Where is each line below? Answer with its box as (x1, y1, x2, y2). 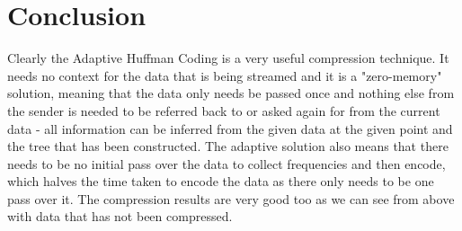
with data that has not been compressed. (7, 207, 233, 226)
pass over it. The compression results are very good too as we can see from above (7, 189, 455, 208)
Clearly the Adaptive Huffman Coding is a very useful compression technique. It (7, 49, 449, 67)
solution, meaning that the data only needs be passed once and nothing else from (7, 84, 455, 102)
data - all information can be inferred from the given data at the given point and (7, 119, 453, 138)
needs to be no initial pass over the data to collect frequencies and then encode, (7, 154, 446, 173)
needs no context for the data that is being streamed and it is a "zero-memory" (7, 66, 442, 84)
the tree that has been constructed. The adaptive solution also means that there (7, 137, 449, 155)
